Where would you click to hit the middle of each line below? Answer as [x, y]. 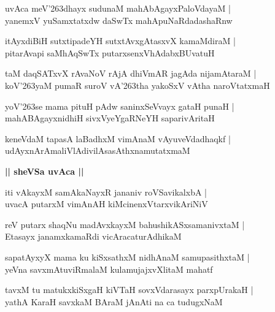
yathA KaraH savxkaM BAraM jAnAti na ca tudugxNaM [114, 301]
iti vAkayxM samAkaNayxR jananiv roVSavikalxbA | [106, 192]
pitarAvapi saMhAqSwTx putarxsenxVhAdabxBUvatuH [110, 52]
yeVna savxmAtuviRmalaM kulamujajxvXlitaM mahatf [109, 269]
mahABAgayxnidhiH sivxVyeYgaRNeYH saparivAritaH [110, 118]
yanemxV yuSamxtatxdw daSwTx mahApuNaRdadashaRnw [119, 20]
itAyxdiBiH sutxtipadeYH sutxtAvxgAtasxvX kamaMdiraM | [120, 41]
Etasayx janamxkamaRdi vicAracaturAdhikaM [93, 236]
